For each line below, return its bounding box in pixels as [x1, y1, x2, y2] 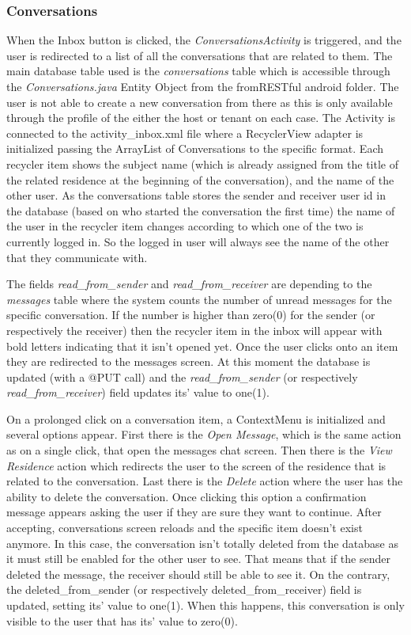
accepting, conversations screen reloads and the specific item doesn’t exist [6, 519, 363, 536]
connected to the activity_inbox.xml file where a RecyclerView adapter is [6, 124, 364, 141]
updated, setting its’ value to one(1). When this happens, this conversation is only [6, 597, 405, 613]
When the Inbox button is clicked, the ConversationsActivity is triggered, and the [6, 32, 402, 48]
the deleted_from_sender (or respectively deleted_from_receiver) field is [6, 581, 362, 598]
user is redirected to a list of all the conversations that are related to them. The [6, 47, 393, 63]
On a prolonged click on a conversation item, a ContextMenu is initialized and [6, 410, 386, 427]
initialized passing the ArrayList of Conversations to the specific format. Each [6, 140, 384, 157]
